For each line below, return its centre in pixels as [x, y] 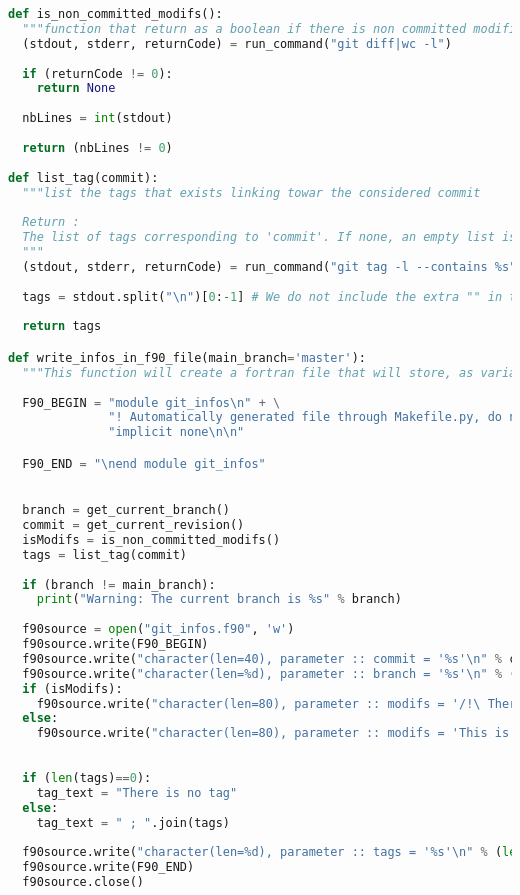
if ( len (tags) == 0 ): [87, 777]
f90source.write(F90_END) [108, 867]
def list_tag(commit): [83, 177]
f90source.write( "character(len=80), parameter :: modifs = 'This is [273, 733]
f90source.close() [83, 882]
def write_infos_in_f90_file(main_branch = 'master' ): [187, 357]
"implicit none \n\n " [176, 432]
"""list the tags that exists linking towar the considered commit [251, 192]
